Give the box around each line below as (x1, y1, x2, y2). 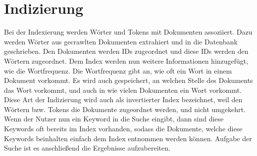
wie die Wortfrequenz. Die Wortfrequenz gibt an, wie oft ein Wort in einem (4, 65, 232, 76)
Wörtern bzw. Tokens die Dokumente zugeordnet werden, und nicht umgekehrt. (4, 104, 246, 114)
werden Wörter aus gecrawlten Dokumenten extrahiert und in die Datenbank (4, 36, 238, 46)
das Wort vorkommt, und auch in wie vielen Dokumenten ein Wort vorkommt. (4, 84, 242, 95)
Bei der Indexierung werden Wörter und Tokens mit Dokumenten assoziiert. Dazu (4, 27, 253, 37)
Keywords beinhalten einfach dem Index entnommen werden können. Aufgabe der (4, 133, 252, 143)
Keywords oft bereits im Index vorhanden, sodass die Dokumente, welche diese (4, 123, 243, 134)
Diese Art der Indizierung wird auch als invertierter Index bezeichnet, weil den (4, 94, 243, 105)
